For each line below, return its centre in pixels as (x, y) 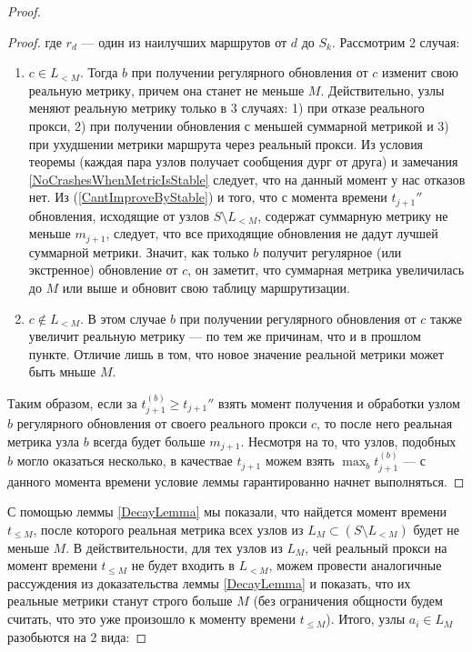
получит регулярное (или (332, 251)
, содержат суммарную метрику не (353, 215)
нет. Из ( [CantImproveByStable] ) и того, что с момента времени (208, 197)
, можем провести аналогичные (355, 565)
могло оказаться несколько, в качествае (125, 461)
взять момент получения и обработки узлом (339, 402)
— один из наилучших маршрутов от (184, 41)
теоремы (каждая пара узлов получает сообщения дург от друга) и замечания (243, 161)
